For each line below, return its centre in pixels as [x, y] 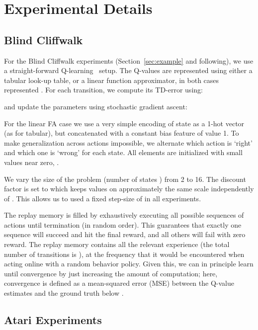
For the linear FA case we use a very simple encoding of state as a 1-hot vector [124, 123]
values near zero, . [32, 162]
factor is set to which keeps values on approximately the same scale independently [129, 189]
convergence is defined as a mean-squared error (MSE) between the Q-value [119, 283]
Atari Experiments [53, 320]
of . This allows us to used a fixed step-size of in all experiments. [103, 198]
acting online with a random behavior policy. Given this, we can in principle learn [129, 264]
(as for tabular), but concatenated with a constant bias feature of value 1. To [122, 133]
